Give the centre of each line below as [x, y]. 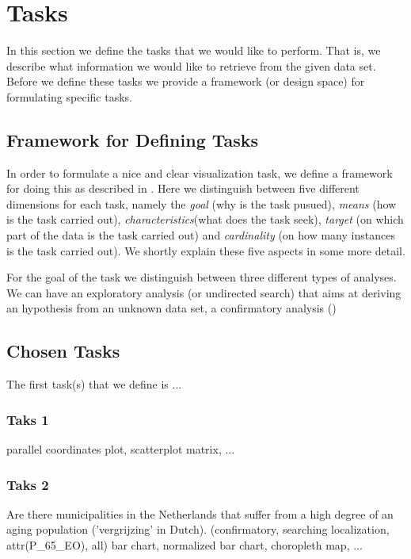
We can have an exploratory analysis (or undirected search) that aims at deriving [204, 292]
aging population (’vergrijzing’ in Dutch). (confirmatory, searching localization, [198, 529]
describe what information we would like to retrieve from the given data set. [191, 65]
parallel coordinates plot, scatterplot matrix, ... [121, 449]
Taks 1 [28, 419]
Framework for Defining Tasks [133, 139]
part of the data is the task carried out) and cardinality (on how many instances [201, 235]
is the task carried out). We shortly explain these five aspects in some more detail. [206, 250]
